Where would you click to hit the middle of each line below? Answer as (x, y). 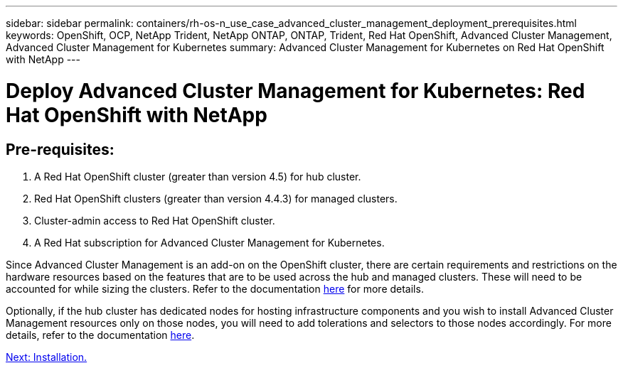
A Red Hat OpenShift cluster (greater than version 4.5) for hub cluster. (198, 176)
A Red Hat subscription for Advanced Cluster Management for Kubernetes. (209, 242)
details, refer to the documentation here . (100, 335)
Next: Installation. (47, 357)
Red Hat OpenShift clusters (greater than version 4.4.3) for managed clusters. (216, 198)
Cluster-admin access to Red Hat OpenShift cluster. (155, 220)
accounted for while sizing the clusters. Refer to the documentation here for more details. (215, 288)
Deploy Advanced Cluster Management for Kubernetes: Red (295, 91)
